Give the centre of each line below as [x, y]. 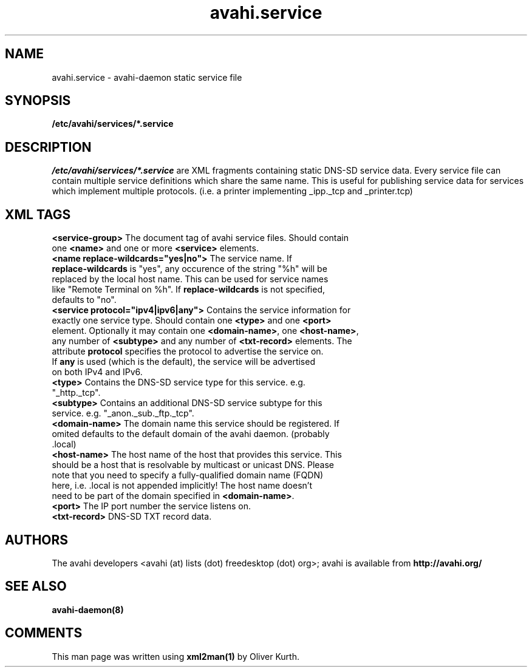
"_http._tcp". [76, 393]
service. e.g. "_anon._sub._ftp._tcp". [123, 413]
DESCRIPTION [48, 147]
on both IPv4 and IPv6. [97, 372]
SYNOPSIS [38, 101]
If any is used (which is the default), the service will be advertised [183, 362]
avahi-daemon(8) [88, 609]
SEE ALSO [36, 586]
